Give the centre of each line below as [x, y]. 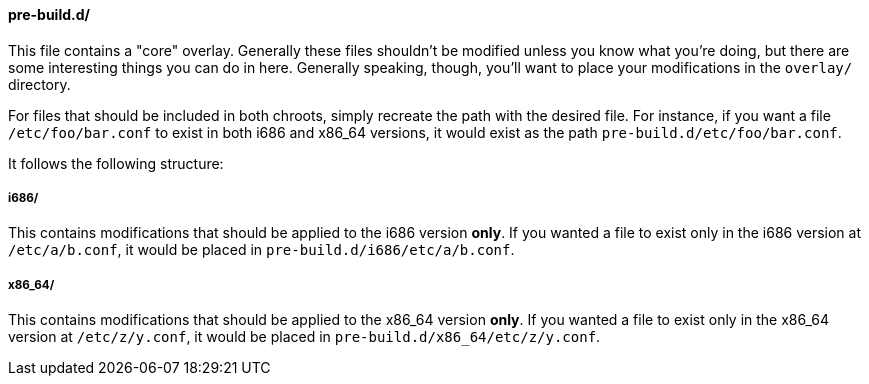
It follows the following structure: [116, 163]
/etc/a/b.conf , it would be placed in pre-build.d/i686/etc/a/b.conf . [261, 250]
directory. [39, 84]
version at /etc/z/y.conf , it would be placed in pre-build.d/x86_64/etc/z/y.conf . [304, 337]
